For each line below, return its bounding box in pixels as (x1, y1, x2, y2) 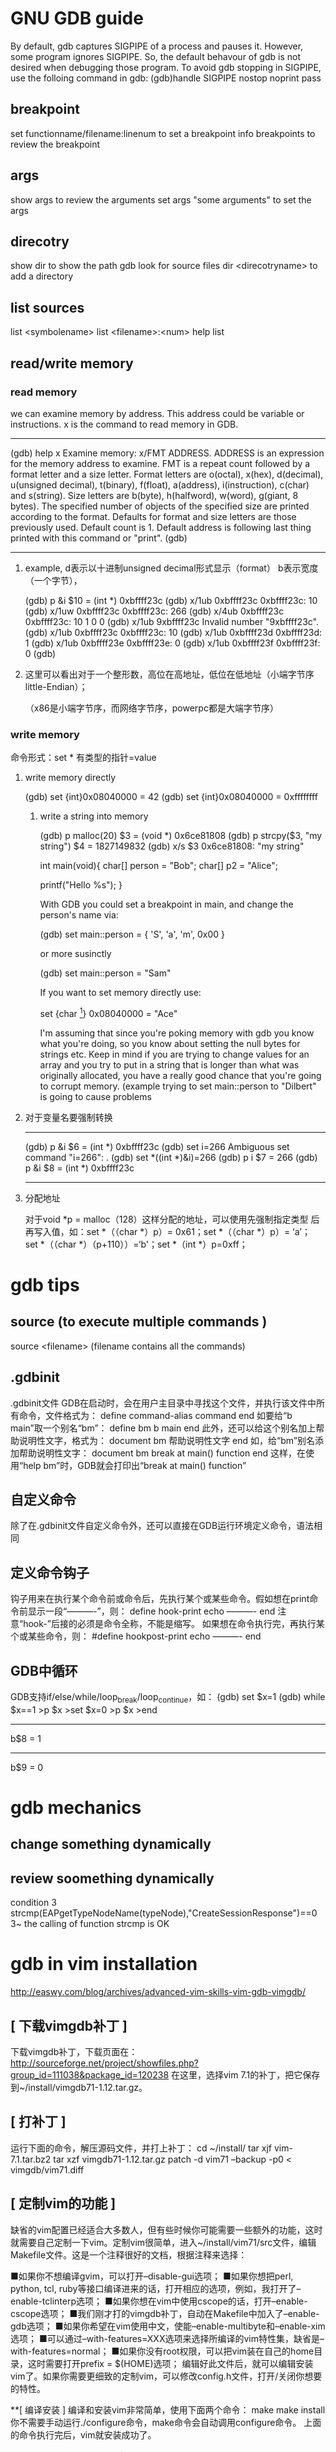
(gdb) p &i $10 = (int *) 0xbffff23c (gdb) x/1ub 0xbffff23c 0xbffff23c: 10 (24, 594, 318, 606)
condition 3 (10, 1897, 57, 1909)
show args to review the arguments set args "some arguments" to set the (10, 193, 312, 206)
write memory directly (24, 772, 117, 784)
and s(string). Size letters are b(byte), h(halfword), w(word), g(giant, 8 (10, 489, 299, 501)
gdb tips (10, 1274, 80, 1297)
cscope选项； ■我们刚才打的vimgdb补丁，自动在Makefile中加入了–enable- (10, 2307, 320, 2319)
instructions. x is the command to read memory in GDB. (10, 418, 239, 430)
